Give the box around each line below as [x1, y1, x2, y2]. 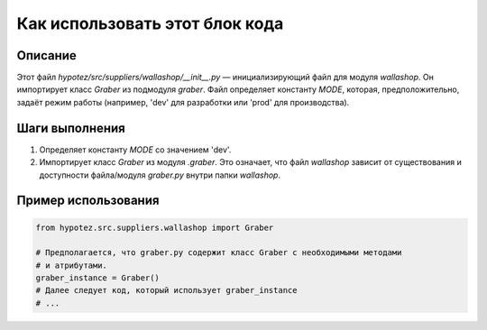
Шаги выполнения [16, 120, 125, 135]
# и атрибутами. [35, 260, 108, 270]
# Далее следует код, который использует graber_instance [35, 285, 298, 296]
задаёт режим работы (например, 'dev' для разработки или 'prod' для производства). [16, 96, 350, 107]
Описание [16, 48, 77, 63]
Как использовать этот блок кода [16, 14, 284, 33]
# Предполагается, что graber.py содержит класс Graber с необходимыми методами [35, 248, 402, 258]
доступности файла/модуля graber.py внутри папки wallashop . [39, 170, 281, 180]
